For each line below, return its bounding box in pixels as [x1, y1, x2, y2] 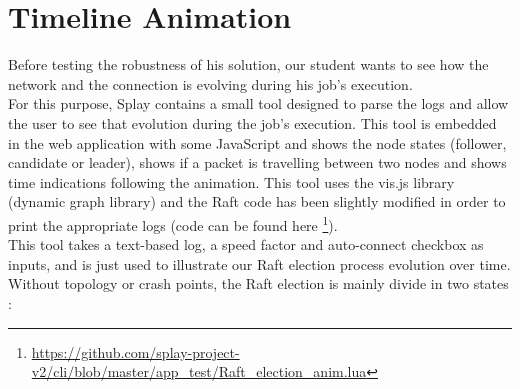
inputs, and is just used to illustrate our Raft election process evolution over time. [8, 253, 511, 274]
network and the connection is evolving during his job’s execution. [8, 73, 413, 94]
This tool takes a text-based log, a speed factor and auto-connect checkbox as [8, 234, 484, 255]
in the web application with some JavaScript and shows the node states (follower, [8, 132, 507, 153]
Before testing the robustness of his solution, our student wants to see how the [8, 54, 489, 75]
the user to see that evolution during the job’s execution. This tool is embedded [8, 112, 497, 133]
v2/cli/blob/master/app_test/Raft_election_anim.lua [31, 361, 367, 382]
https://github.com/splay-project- [31, 341, 240, 362]
